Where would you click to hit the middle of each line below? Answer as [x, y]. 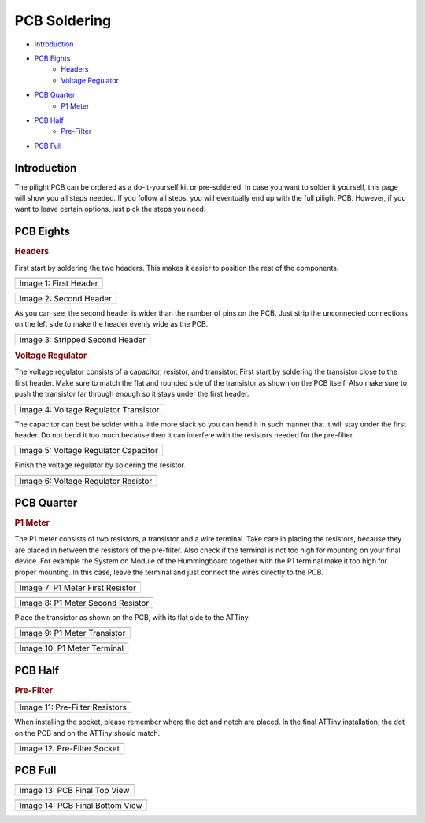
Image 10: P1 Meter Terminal [72, 648]
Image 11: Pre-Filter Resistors [73, 707]
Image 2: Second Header [66, 298]
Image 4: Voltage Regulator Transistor [90, 409]
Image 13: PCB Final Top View [74, 790]
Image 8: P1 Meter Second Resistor [84, 603]
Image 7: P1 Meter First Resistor [78, 588]
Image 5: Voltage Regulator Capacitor [89, 451]
